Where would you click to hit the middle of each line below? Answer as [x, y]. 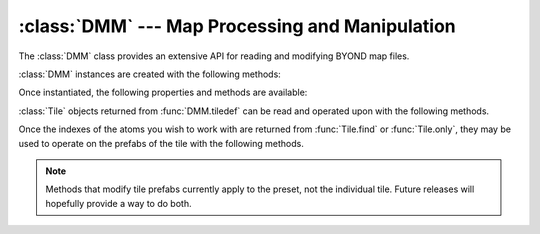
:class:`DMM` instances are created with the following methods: [150, 74]
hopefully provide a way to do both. [118, 203]
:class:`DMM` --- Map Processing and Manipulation [237, 26]
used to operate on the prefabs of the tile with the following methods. [161, 143]
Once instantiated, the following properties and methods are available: [163, 92]
